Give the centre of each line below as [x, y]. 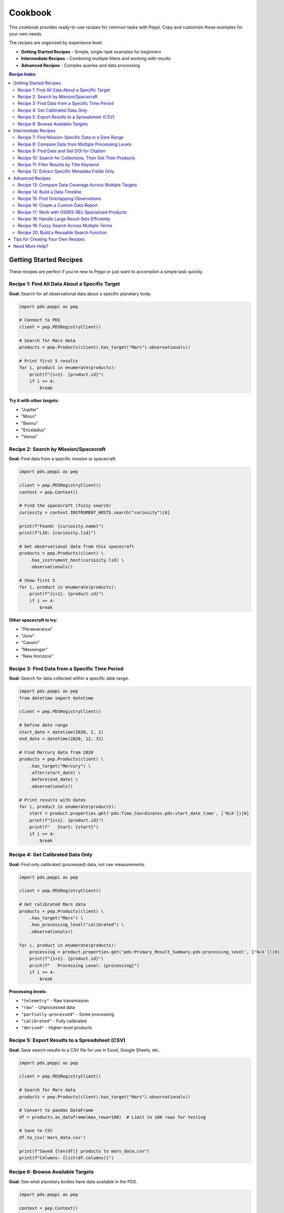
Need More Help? [31, 246]
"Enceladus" [33, 430]
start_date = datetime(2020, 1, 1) [61, 732]
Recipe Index [22, 74]
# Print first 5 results [49, 361]
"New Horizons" [37, 656]
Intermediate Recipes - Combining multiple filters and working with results [96, 59]
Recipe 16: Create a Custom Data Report [58, 205]
